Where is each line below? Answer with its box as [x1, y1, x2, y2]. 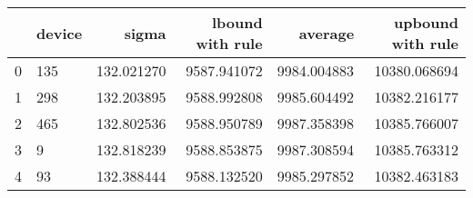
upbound [393, 12, 458, 33]
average [298, 22, 355, 44]
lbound [211, 12, 263, 33]
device [36, 22, 83, 44]
